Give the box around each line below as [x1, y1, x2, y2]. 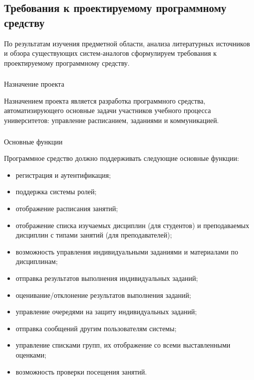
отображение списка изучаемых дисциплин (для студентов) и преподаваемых [15, 220, 250, 230]
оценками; [15, 349, 47, 360]
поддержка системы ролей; [15, 186, 97, 197]
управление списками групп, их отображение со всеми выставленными [15, 340, 231, 350]
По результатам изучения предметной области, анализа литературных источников [4, 38, 250, 48]
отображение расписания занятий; [15, 203, 118, 213]
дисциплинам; [15, 256, 58, 266]
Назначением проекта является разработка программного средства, [4, 95, 206, 106]
